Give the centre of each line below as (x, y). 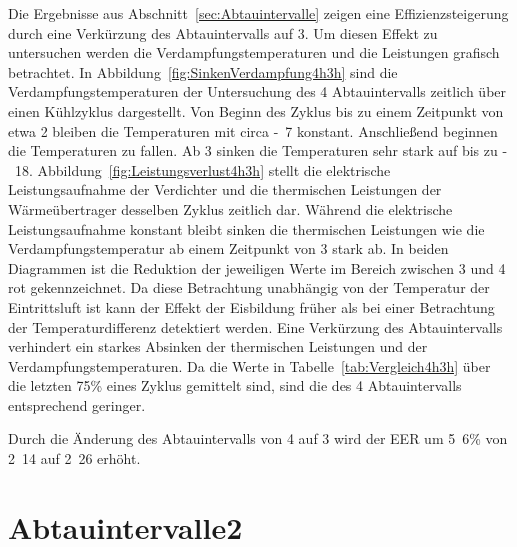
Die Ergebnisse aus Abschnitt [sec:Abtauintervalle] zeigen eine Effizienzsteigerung (258, 13)
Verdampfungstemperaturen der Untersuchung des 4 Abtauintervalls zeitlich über (257, 91)
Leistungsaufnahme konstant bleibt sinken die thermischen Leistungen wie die (246, 228)
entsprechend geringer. (77, 404)
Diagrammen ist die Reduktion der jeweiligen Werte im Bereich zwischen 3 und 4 (257, 267)
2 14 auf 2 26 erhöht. (74, 458)
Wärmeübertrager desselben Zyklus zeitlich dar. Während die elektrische (230, 208)
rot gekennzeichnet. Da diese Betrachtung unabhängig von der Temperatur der (249, 287)
